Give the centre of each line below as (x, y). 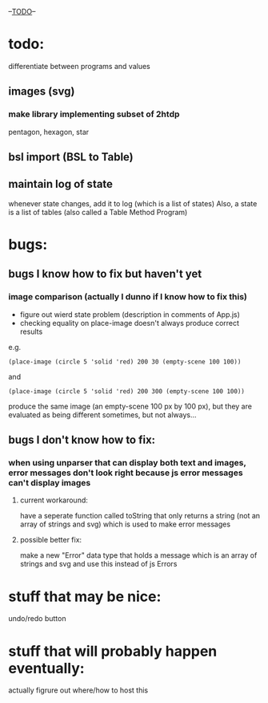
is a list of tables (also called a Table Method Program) (98, 212)
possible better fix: (51, 540)
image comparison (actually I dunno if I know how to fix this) (128, 297)
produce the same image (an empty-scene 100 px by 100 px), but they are (130, 406)
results (31, 331)
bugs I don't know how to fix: (82, 440)
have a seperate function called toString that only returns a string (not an (140, 516)
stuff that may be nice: (85, 596)
